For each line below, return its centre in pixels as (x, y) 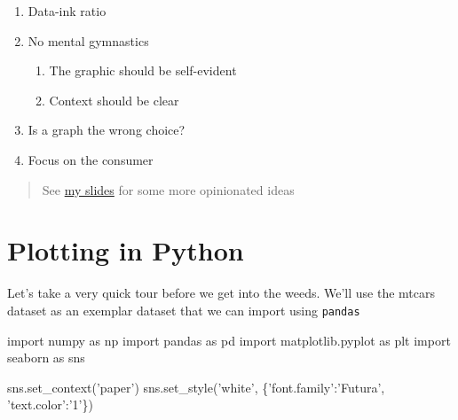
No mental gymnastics (88, 40)
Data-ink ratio (67, 11)
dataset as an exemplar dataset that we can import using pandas (184, 310)
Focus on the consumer (91, 159)
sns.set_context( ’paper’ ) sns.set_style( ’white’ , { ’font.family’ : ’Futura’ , (196, 387)
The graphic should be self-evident (143, 70)
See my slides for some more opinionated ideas (168, 189)
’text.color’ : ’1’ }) (50, 404)
